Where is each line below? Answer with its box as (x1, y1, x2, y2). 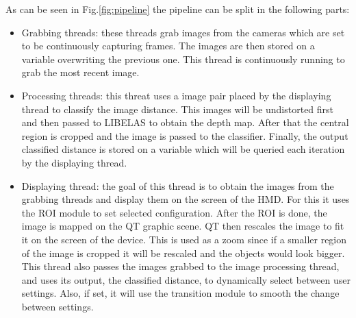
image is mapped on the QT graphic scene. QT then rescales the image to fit (21, 219, 344, 233)
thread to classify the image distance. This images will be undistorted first (21, 101, 334, 116)
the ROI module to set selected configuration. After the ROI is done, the (21, 205, 327, 219)
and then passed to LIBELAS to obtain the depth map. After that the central (21, 115, 349, 130)
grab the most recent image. (21, 65, 140, 79)
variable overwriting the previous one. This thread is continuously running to (21, 51, 345, 66)
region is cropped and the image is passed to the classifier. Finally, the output (21, 128, 348, 143)
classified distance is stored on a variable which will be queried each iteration (21, 142, 345, 156)
